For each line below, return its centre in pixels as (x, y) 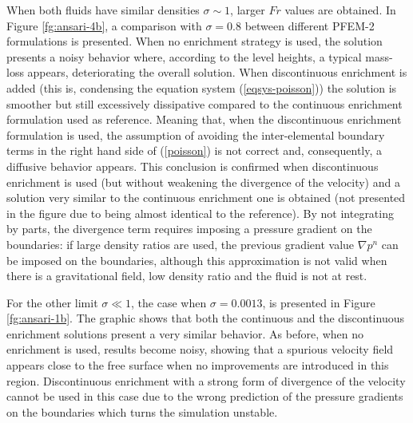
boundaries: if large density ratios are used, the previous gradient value (181, 244)
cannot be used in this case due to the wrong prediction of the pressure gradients (205, 396)
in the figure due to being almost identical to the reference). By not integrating (200, 213)
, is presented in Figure (319, 302)
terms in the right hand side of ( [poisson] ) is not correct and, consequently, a (195, 150)
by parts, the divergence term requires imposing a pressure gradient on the (189, 229)
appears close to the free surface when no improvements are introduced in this (198, 365)
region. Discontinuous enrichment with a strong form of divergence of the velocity (206, 380)
